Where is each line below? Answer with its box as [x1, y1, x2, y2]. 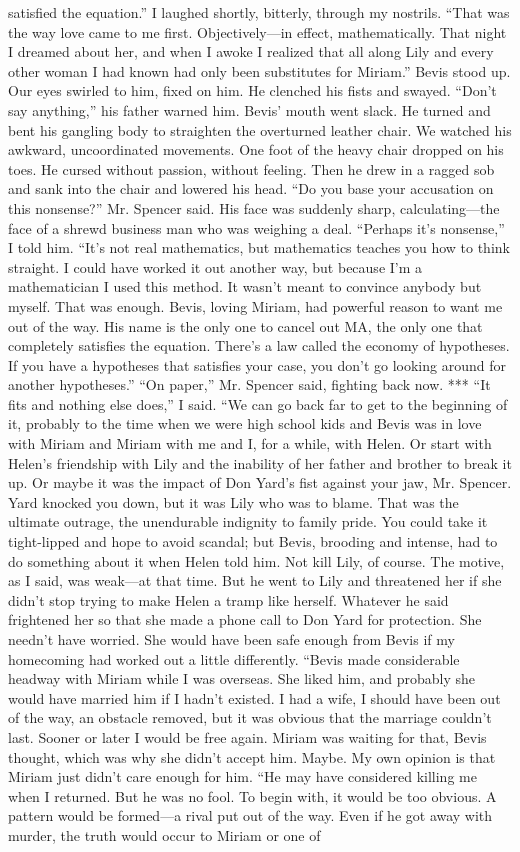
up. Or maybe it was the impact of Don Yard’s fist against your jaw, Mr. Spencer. [8, 472, 512, 493]
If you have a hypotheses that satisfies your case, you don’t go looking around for [8, 354, 506, 375]
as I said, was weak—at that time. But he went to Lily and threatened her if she [8, 570, 502, 591]
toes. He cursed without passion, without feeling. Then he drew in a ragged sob [8, 158, 495, 179]
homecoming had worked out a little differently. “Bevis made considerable [8, 648, 460, 669]
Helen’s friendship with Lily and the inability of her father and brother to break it [8, 452, 512, 473]
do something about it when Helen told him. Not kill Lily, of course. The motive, [8, 550, 505, 571]
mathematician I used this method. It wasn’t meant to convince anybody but [8, 276, 482, 297]
